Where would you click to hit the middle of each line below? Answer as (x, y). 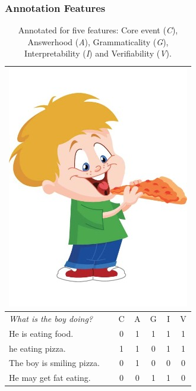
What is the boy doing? (51, 318)
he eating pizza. (37, 348)
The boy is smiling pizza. (54, 363)
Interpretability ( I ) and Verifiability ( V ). (98, 53)
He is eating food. (41, 333)
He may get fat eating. (50, 378)
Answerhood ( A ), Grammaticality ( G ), (98, 41)
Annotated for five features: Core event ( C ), (98, 30)
